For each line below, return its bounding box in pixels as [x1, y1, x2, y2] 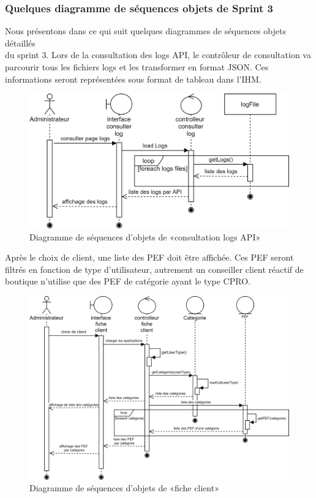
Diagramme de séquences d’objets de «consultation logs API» [29, 230, 261, 243]
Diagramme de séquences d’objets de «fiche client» [29, 481, 219, 494]
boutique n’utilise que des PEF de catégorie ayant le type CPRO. [5, 275, 250, 288]
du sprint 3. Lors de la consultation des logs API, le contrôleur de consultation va [5, 48, 311, 61]
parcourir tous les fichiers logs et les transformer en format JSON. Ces [5, 61, 269, 73]
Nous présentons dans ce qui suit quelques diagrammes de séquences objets [5, 24, 286, 37]
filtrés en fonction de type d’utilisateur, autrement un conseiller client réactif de [5, 262, 304, 275]
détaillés [5, 36, 36, 49]
